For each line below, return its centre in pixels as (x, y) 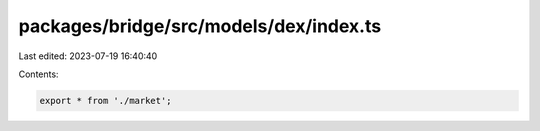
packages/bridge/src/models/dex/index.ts (200, 26)
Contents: (38, 74)
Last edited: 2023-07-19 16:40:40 (88, 56)
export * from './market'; (105, 100)
